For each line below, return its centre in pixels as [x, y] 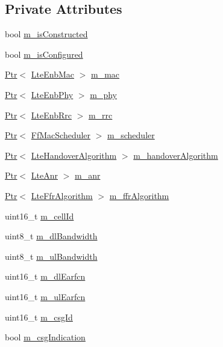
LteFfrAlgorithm [62, 195]
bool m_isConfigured [44, 54]
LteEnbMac [52, 74]
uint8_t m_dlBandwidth [51, 236]
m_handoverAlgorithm [176, 155]
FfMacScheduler [61, 135]
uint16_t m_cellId [39, 216]
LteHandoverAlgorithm [74, 155]
